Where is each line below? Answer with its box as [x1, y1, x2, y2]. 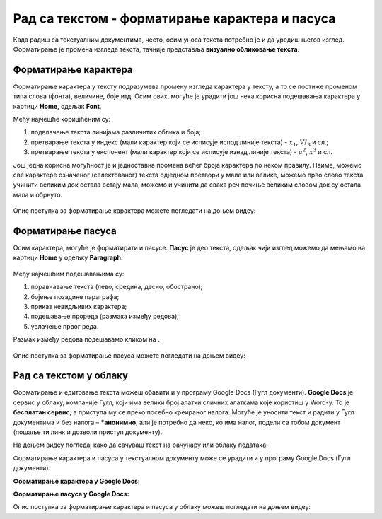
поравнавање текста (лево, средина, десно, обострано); [30, 283, 203, 291]
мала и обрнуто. [13, 190, 63, 199]
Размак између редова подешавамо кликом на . [13, 335, 160, 344]
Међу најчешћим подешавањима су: [13, 269, 125, 278]
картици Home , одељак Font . [13, 102, 102, 110]
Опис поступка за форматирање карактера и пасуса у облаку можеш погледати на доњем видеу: [13, 503, 311, 511]
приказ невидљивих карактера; [30, 303, 127, 310]
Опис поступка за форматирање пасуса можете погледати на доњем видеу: [13, 351, 245, 360]
